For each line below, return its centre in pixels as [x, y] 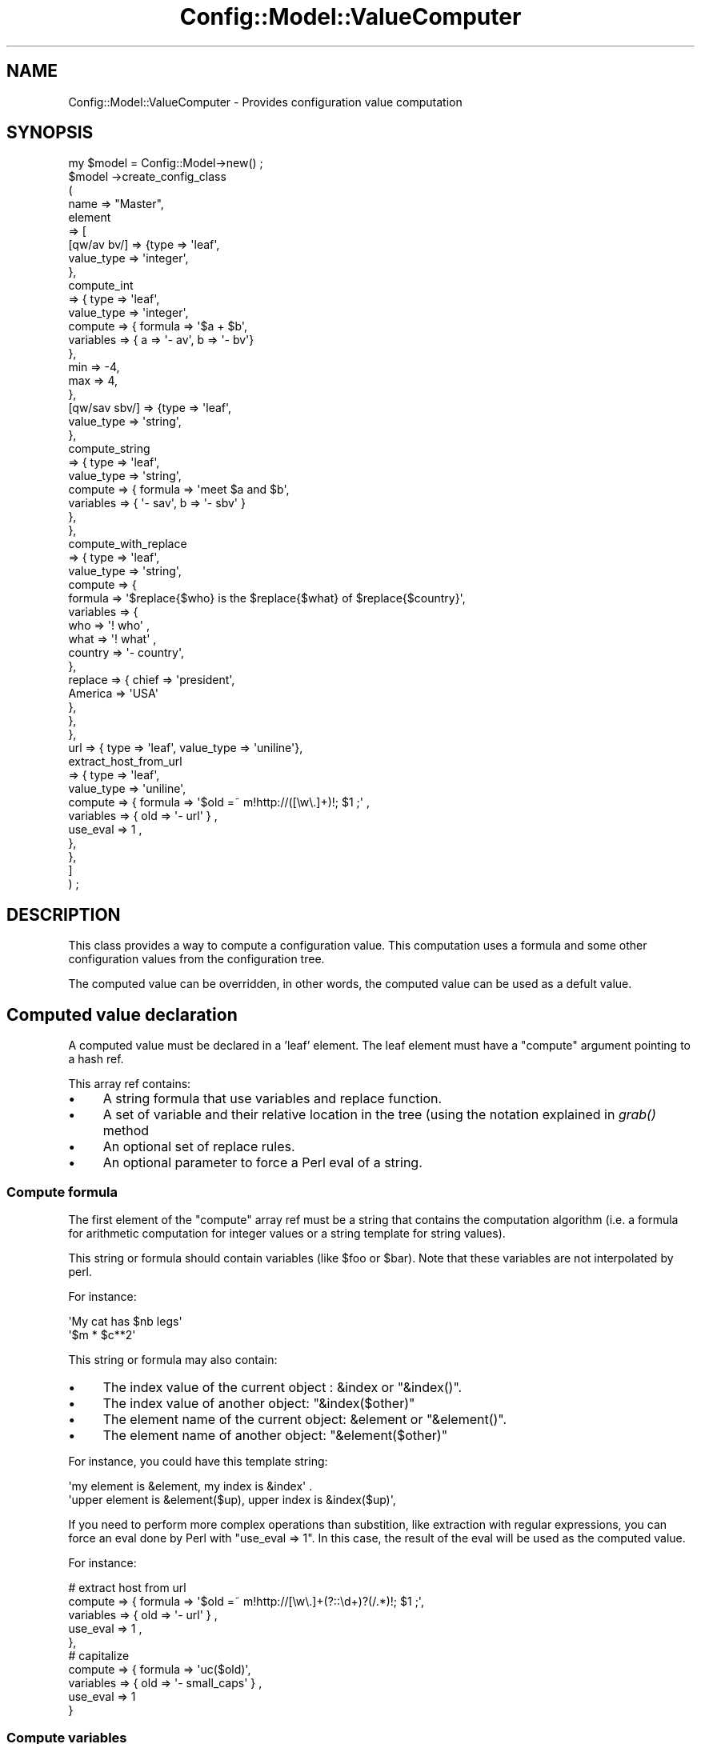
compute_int [101, 286]
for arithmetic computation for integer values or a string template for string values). [287, 1233]
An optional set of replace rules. [199, 1147]
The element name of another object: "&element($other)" [275, 1435]
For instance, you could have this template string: [198, 1461]
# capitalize [99, 1655]
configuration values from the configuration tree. [196, 959]
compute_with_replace [128, 544]
